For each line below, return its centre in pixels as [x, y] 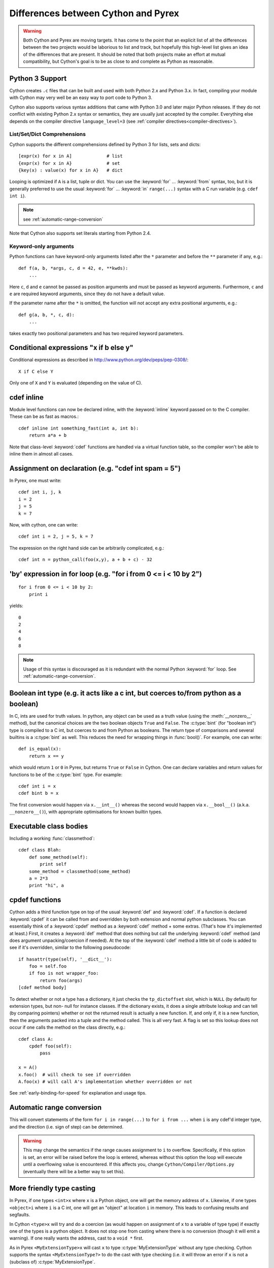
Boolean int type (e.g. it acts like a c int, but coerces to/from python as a [125, 693]
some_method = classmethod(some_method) [80, 871]
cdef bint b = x [39, 793]
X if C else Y [36, 371]
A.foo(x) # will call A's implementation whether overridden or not [105, 1081]
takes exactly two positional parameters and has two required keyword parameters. [97, 333]
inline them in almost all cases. [41, 454]
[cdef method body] [43, 988]
